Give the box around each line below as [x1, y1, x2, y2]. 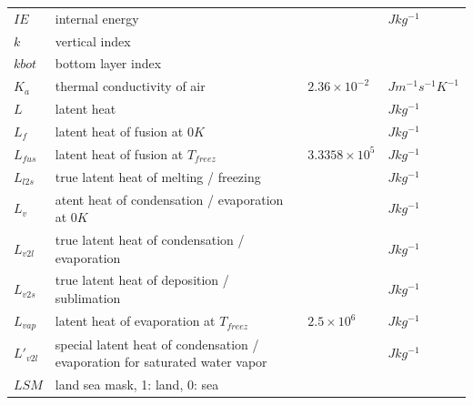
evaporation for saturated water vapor [55, 352, 267, 371]
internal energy [55, 8, 139, 27]
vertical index [55, 31, 131, 50]
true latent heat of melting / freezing [55, 167, 261, 186]
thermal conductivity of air [55, 76, 206, 96]
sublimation [55, 288, 121, 307]
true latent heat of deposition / [55, 270, 229, 289]
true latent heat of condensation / [55, 229, 245, 248]
